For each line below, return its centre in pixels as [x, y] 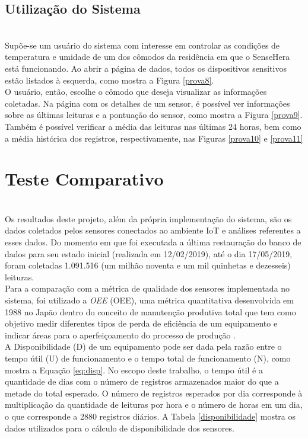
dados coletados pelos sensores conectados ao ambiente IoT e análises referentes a [153, 230]
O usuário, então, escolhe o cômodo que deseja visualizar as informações [136, 92]
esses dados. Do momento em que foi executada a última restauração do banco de [153, 242]
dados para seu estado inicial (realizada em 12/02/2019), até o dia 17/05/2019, [149, 253]
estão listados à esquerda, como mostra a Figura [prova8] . [109, 80]
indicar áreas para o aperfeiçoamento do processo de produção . [120, 335]
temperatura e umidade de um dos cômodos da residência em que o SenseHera [147, 57]
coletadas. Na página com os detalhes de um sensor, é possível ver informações [147, 103]
